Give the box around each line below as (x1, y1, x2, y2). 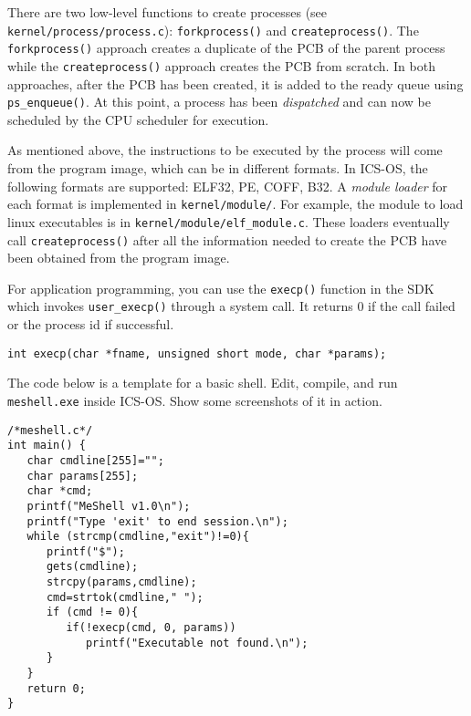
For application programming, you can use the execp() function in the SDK (7, 278, 434, 297)
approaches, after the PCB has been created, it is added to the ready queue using (7, 74, 464, 93)
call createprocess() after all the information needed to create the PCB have (7, 230, 447, 249)
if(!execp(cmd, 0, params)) (66, 621, 236, 635)
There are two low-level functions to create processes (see (7, 3, 328, 21)
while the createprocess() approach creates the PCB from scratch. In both (7, 56, 435, 75)
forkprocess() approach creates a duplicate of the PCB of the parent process (7, 38, 445, 57)
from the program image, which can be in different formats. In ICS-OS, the (7, 159, 428, 177)
